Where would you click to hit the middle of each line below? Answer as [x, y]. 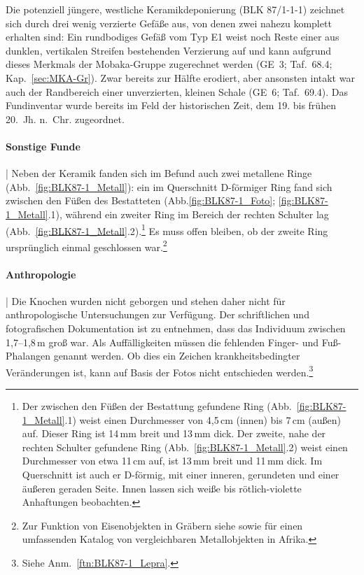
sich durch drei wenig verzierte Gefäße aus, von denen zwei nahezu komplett [169, 23]
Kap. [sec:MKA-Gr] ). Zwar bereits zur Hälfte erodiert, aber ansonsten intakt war [180, 77]
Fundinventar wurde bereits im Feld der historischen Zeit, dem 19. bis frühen [171, 105]
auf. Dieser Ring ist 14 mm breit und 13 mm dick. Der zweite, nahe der [174, 433]
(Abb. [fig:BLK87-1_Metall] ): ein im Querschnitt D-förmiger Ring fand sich [169, 186]
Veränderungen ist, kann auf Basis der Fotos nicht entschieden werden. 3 [160, 371]
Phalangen [28, 356]
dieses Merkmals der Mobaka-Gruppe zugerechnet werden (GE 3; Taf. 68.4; [169, 64]
